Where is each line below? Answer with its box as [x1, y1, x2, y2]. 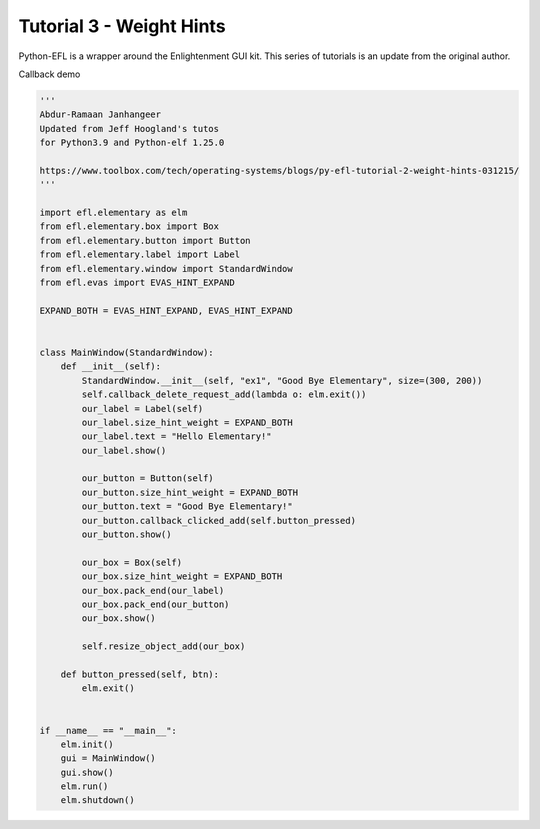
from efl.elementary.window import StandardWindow [39, 263, 294, 274]
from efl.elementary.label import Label [39, 249, 240, 260]
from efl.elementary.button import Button [39, 235, 251, 246]
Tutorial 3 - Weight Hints [18, 15, 226, 37]
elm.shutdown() [60, 795, 135, 806]
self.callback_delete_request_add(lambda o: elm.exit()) [81, 389, 367, 400]
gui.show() [60, 766, 114, 778]
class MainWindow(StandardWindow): [39, 346, 214, 358]
